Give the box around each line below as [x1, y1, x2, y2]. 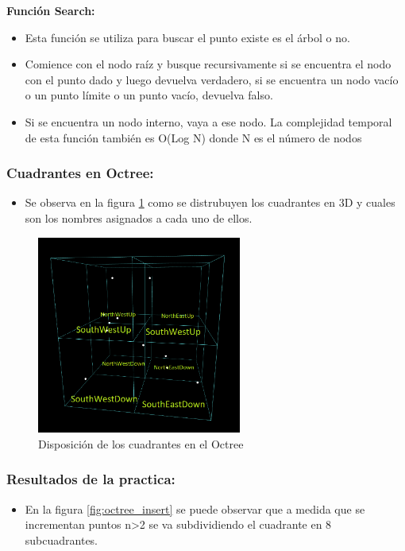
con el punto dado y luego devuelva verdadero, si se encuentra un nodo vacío [25, 71, 399, 87]
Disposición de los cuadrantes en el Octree [38, 435, 244, 452]
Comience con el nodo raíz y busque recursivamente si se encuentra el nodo [25, 56, 391, 72]
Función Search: [6, 2, 95, 18]
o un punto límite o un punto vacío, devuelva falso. [25, 87, 273, 103]
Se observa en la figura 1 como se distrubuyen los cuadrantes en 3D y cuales [25, 194, 395, 211]
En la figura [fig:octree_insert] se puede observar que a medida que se [25, 500, 365, 517]
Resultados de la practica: [6, 469, 175, 489]
